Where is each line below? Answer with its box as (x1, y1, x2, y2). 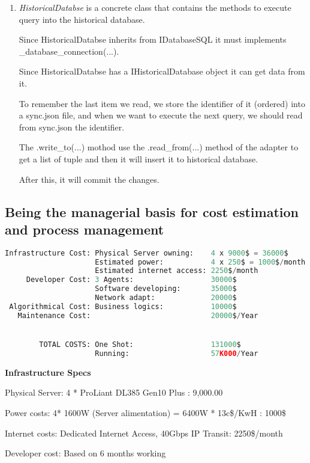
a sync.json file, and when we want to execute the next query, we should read (19, 109, 303, 121)
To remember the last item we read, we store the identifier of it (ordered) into (19, 97, 305, 109)
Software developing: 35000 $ (95, 284, 237, 293)
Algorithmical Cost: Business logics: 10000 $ (9, 302, 237, 311)
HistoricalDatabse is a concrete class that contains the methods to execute (19, 1, 291, 13)
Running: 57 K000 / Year (95, 349, 258, 358)
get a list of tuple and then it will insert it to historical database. (19, 152, 258, 165)
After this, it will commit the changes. (19, 173, 159, 185)
